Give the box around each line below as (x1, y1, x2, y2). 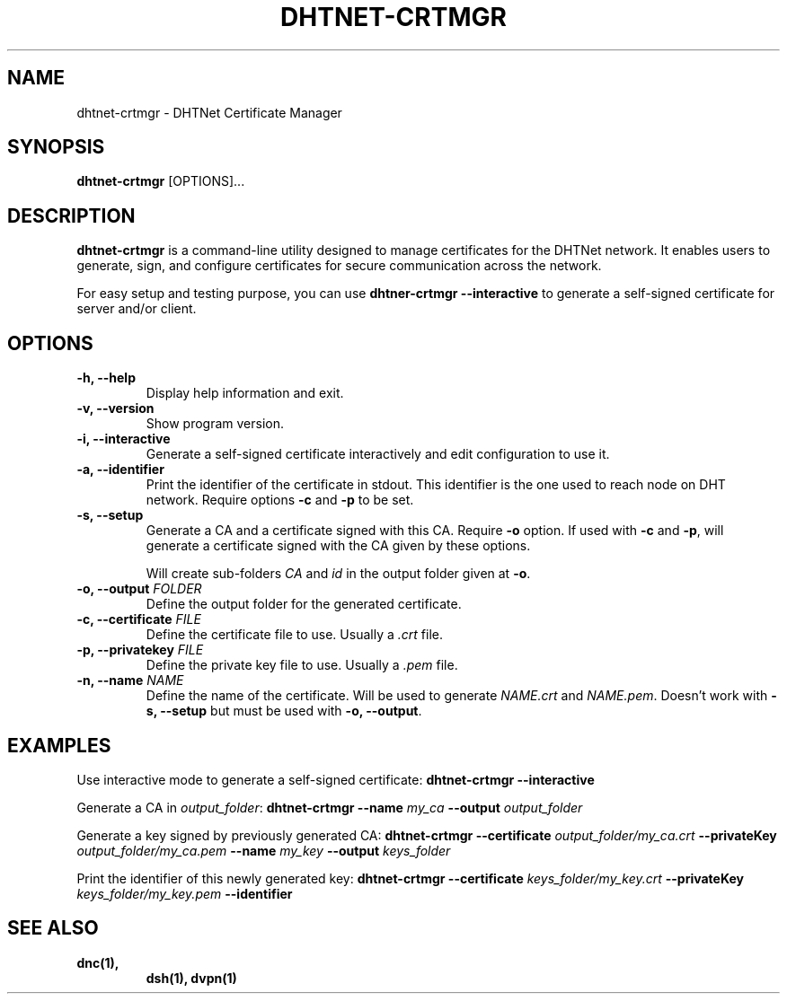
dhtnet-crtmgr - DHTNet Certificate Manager (76, 104, 342, 120)
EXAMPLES (7, 733, 111, 757)
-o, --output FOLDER (76, 581, 202, 597)
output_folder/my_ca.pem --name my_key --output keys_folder (76, 842, 451, 858)
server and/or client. (76, 301, 197, 317)
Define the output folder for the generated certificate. (146, 596, 462, 612)
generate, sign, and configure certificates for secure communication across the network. (76, 258, 602, 274)
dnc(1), (76, 954, 119, 970)
